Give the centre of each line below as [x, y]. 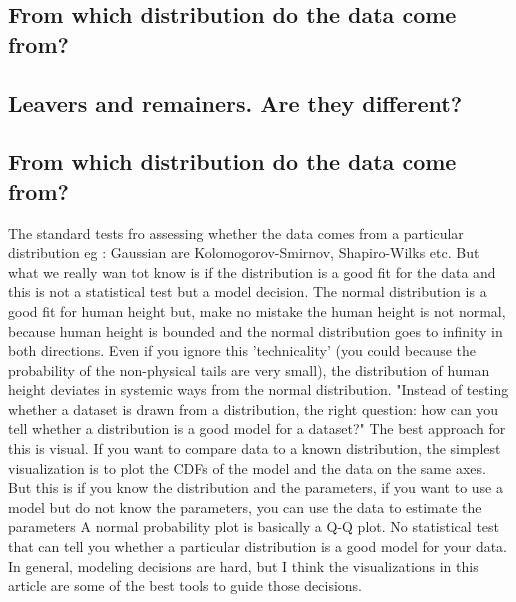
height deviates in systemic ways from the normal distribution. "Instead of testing [258, 389]
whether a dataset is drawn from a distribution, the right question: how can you [253, 408]
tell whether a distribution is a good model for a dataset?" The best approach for [257, 428]
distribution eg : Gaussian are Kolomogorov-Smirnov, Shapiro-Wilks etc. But [244, 252]
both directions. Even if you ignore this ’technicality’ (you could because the [242, 350]
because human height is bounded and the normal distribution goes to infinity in [255, 330]
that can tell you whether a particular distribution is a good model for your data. [257, 546]
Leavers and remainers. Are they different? [235, 102]
